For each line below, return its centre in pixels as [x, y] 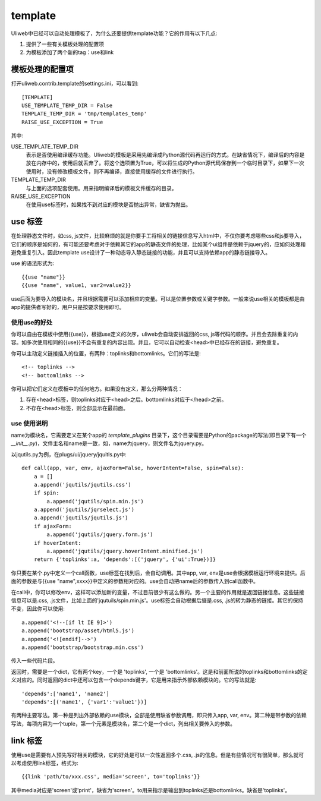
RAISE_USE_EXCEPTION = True [62, 122]
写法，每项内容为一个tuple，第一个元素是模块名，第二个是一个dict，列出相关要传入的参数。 [123, 723]
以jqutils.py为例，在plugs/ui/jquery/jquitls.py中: [69, 454]
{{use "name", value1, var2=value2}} [77, 286]
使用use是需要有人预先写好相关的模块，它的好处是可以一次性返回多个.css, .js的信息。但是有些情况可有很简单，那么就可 [158, 755]
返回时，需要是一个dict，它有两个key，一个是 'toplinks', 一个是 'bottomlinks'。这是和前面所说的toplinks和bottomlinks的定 [159, 671]
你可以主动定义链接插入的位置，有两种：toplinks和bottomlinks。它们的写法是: [106, 353]
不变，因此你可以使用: [38, 608]
